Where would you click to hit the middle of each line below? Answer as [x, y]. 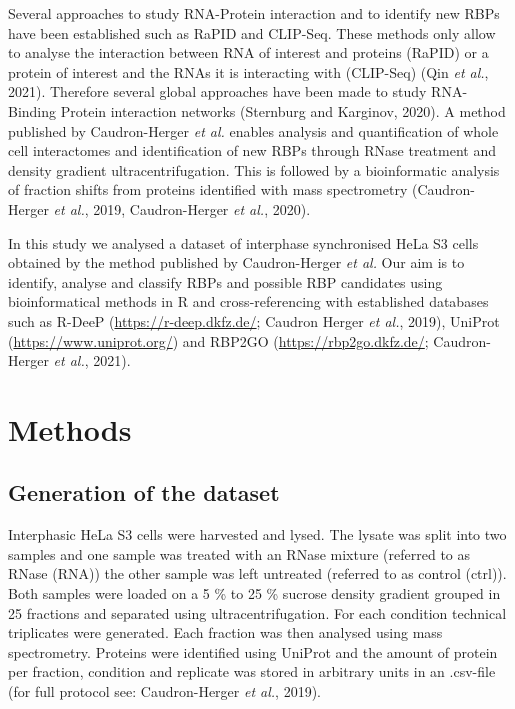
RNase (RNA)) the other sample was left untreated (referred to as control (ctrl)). [257, 573]
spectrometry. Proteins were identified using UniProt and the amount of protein [253, 651]
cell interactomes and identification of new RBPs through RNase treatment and [252, 150]
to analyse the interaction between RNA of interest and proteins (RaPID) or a [248, 52]
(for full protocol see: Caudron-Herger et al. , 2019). [165, 691]
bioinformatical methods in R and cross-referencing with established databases [248, 301]
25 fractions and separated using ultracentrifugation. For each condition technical [257, 612]
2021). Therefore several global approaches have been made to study [217, 91]
